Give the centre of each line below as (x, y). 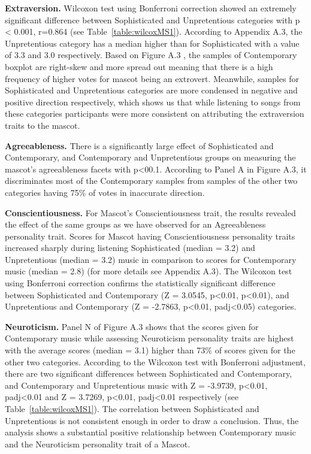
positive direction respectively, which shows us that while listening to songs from (153, 102)
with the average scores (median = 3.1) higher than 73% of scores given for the (150, 350)
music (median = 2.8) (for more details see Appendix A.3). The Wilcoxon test (149, 271)
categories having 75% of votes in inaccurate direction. (105, 192)
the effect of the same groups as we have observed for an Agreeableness (135, 224)
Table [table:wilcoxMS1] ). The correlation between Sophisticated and (132, 408)
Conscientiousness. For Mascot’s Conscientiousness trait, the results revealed (150, 212)
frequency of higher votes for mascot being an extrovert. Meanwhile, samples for (152, 78)
